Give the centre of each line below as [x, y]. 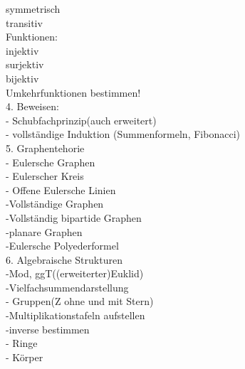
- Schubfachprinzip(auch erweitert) [81, 120]
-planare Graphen [44, 231]
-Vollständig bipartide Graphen [74, 217]
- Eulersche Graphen [51, 162]
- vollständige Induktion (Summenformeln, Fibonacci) [123, 134]
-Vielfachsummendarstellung [67, 287]
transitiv [24, 22]
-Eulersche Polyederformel [62, 246]
